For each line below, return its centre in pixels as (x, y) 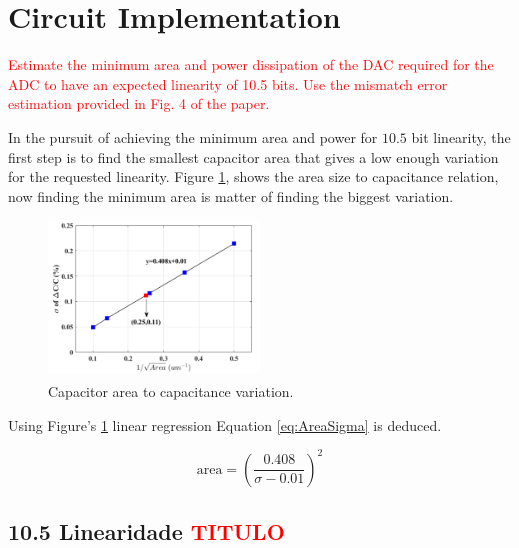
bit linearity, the (461, 136)
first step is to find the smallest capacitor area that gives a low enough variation (253, 156)
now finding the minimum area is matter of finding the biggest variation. (231, 195)
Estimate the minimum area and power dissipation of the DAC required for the (251, 64)
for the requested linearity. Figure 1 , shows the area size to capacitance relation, (253, 176)
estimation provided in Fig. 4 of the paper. (139, 103)
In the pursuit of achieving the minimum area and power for (193, 136)
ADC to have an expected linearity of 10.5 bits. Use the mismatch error (228, 83)
